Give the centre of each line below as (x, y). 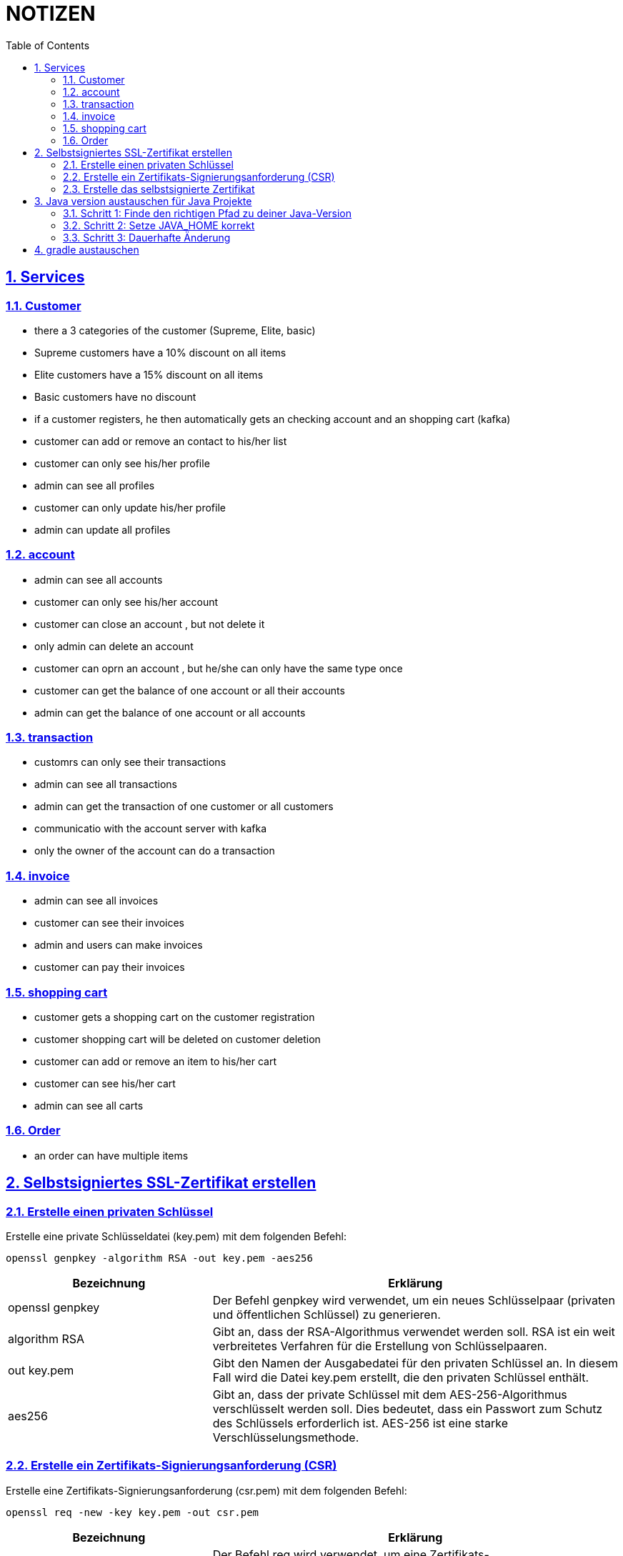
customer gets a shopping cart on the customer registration (175, 1017)
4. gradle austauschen (87, 249)
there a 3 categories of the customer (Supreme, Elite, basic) (175, 330)
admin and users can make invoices (119, 945)
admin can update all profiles (103, 529)
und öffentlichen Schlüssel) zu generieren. (327, 1314)
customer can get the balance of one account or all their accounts (190, 690)
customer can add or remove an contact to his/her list (161, 441)
